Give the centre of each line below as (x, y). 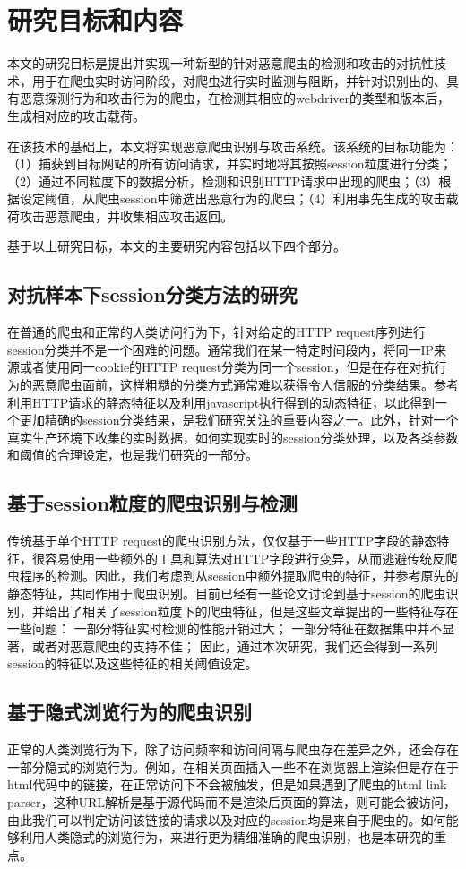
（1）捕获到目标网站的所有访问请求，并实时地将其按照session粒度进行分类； (230, 163)
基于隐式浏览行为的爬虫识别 (129, 712)
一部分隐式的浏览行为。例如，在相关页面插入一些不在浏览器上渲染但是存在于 (233, 766)
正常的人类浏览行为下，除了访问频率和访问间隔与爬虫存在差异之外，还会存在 (233, 749)
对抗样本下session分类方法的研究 (152, 294)
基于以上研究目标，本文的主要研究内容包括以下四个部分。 (177, 246)
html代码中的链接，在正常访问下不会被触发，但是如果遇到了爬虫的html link (227, 784)
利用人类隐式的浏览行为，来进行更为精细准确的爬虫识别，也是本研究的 (226, 837)
